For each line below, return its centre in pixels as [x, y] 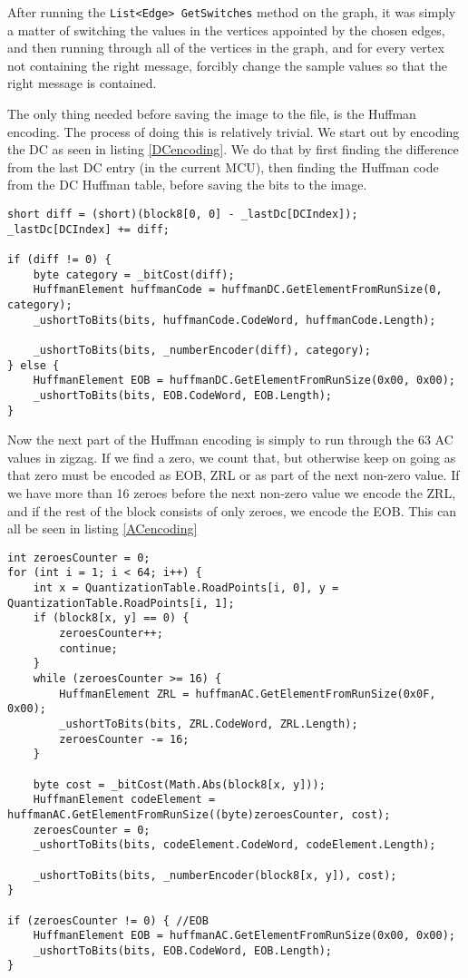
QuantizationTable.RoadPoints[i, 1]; [121, 603]
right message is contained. [82, 83]
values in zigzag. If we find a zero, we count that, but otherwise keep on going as [232, 457]
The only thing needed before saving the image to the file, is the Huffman [212, 114]
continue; [88, 648]
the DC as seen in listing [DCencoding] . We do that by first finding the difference [233, 149]
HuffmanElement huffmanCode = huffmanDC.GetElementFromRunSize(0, [238, 290]
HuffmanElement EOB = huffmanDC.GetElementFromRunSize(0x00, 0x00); [244, 381]
